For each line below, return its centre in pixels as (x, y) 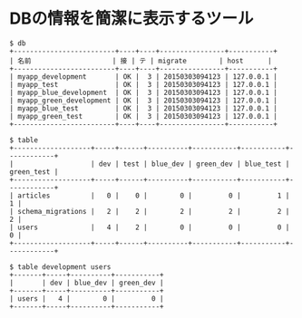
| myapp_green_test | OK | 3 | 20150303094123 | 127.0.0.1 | (144, 116)
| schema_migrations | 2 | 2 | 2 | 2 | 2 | (150, 211)
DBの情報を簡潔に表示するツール (132, 19)
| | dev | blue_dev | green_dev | (87, 283)
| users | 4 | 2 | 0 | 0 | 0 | (150, 227)
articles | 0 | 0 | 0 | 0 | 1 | (154, 196)
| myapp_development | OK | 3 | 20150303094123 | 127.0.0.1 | (144, 77)
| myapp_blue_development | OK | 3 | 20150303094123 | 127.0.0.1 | (144, 92)
